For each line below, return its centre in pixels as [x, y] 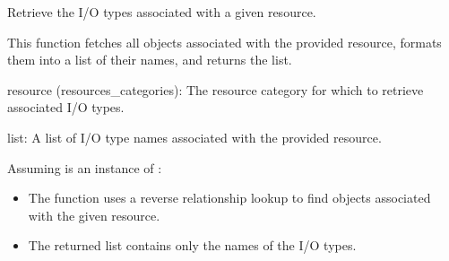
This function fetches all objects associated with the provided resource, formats [224, 42]
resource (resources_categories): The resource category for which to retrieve [216, 89]
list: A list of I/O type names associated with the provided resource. [194, 137]
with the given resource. [94, 215]
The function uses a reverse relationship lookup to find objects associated [229, 198]
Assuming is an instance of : [85, 167]
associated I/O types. [66, 107]
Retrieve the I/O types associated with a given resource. [162, 12]
